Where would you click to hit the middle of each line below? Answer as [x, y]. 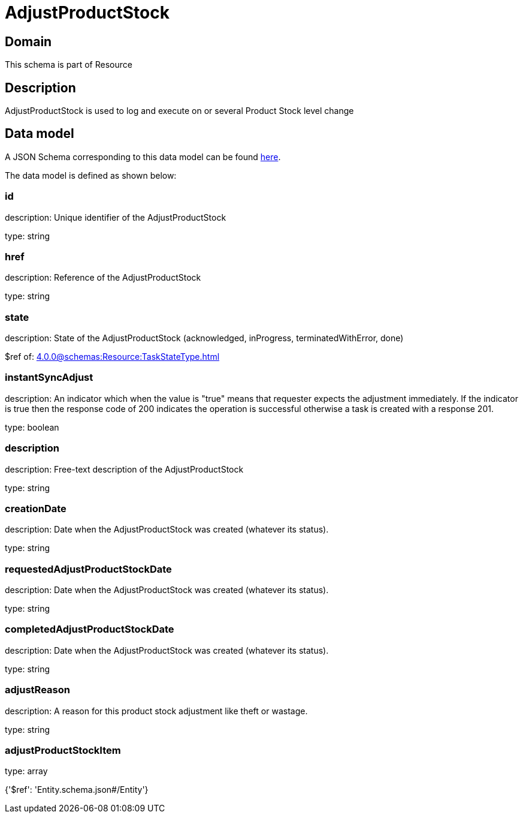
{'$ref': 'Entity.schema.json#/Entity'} [77, 790]
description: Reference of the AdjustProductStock [103, 278]
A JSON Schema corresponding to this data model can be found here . [143, 157]
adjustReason [37, 690]
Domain [28, 41]
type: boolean [32, 427]
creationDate [36, 508]
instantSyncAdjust [49, 378]
